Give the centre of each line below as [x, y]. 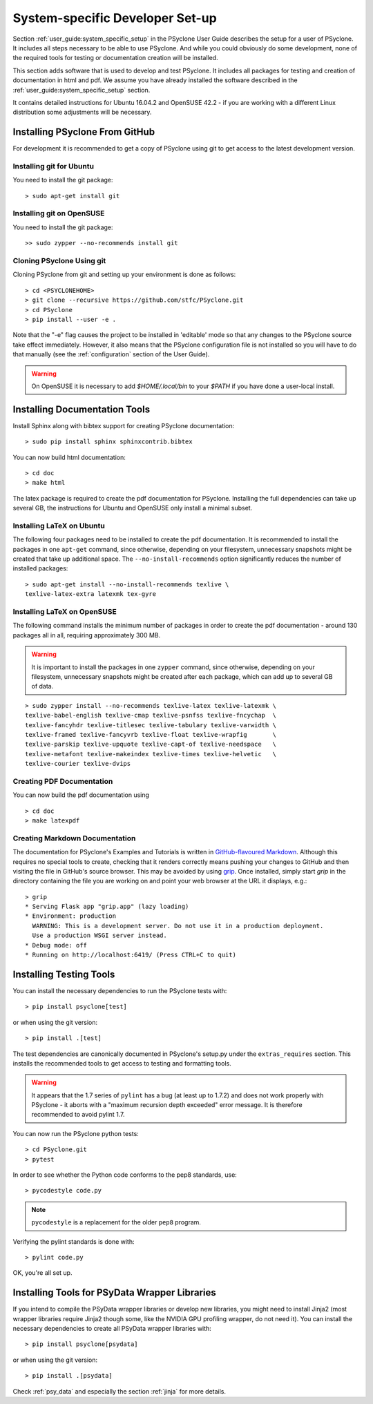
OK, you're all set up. [42, 1273]
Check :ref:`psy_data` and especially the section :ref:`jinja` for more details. [119, 1391]
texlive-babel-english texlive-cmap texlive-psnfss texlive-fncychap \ [151, 715]
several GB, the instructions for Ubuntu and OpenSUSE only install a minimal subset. [133, 508]
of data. [42, 686]
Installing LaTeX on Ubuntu [59, 526]
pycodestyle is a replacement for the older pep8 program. [116, 1222]
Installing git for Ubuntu [54, 166]
